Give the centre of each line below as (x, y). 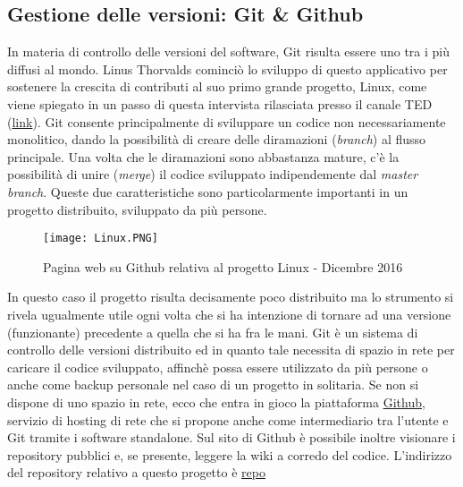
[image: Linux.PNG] (101, 239)
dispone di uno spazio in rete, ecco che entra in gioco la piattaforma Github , (216, 402)
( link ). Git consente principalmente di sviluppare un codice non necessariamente (227, 121)
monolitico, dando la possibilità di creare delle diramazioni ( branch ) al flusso (217, 139)
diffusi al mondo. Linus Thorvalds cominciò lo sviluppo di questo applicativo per (227, 68)
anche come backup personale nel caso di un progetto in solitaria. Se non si (213, 384)
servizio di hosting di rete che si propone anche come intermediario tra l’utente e (228, 419)
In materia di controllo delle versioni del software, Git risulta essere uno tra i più (229, 51)
